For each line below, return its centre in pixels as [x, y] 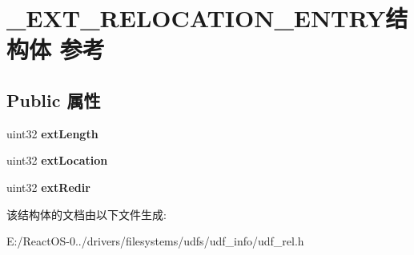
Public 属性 [54, 100]
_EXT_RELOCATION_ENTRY [196, 18]
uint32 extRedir [48, 187]
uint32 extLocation [57, 160]
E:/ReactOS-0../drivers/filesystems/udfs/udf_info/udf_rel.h [155, 241]
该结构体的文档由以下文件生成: [86, 214]
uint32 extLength [52, 133]
